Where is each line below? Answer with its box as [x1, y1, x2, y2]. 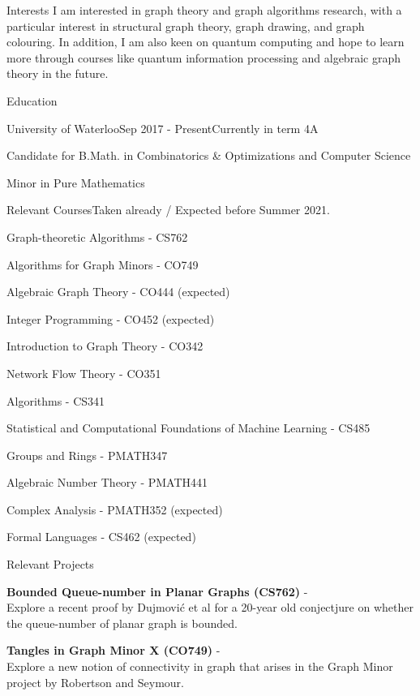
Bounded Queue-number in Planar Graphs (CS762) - [6, 582, 308, 599]
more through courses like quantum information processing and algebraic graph [6, 49, 401, 66]
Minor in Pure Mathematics [6, 174, 145, 191]
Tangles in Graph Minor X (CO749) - [6, 642, 221, 659]
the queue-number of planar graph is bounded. [6, 614, 238, 631]
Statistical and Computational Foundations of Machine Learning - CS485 [6, 419, 371, 436]
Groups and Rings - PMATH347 [6, 446, 168, 463]
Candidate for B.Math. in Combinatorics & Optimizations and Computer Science [6, 147, 411, 164]
